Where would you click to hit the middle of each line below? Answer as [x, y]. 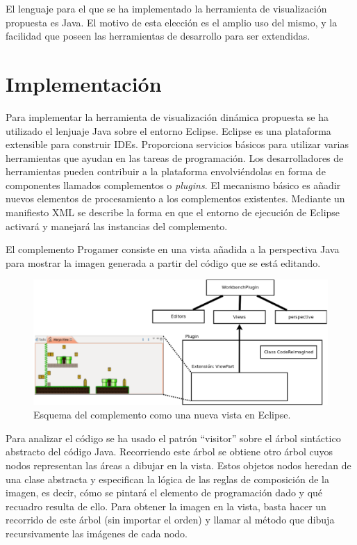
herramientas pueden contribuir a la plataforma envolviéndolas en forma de [166, 171]
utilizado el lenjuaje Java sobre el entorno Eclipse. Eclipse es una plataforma [168, 130]
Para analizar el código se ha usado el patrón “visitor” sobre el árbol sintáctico [173, 438]
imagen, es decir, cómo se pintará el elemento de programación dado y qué [164, 493]
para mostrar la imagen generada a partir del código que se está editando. [163, 262]
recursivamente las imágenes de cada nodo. [97, 533]
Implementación [84, 83]
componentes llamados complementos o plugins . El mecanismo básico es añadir [173, 185]
